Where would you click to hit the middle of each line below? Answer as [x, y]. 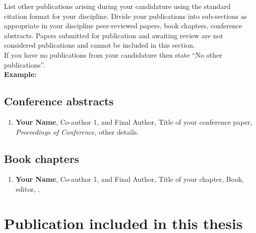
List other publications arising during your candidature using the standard [117, 6]
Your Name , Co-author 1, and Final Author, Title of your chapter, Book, [130, 179]
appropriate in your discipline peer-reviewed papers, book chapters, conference [123, 26]
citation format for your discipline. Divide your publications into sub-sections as [126, 16]
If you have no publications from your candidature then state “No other [113, 54]
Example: [20, 74]
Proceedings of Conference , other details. [77, 131]
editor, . [28, 189]
